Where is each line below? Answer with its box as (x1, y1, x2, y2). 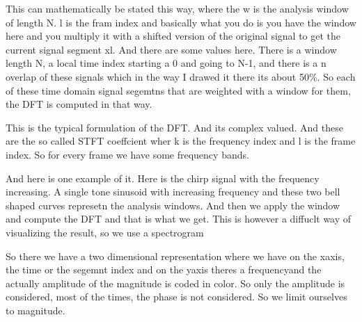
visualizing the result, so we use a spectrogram (6, 225, 204, 239)
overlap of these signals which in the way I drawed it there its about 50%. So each (6, 69, 356, 83)
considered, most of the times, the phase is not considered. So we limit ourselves (6, 289, 347, 304)
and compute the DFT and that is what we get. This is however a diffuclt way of (6, 211, 352, 226)
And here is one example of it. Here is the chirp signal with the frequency (6, 170, 320, 185)
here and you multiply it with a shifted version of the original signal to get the (6, 29, 341, 43)
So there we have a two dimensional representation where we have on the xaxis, (6, 248, 345, 263)
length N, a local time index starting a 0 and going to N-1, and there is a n (6, 56, 326, 70)
